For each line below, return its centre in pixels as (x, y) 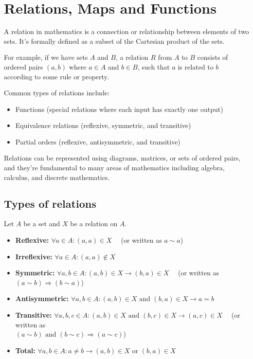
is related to (196, 66)
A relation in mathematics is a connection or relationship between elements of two (126, 31)
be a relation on (94, 224)
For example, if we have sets (46, 57)
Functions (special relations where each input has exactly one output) (119, 109)
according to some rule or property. (56, 76)
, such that (154, 66)
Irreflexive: (34, 256)
